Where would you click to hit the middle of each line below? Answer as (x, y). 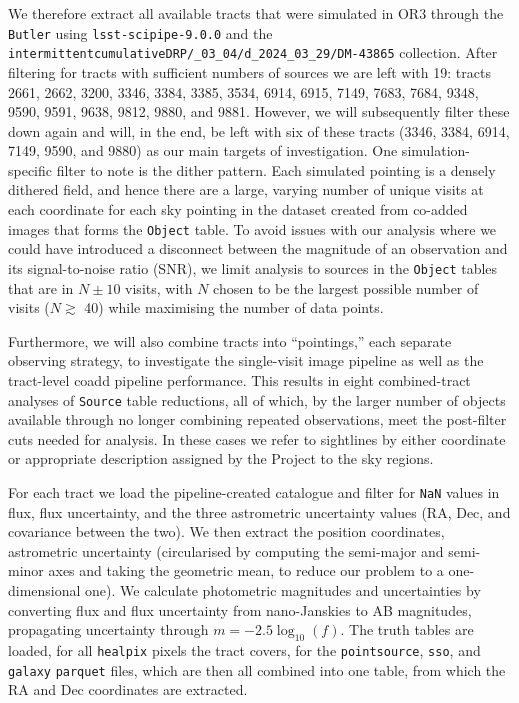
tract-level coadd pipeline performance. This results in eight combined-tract (239, 379)
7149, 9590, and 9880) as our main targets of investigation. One (203, 150)
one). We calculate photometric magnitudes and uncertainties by (283, 590)
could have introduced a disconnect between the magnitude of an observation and (258, 248)
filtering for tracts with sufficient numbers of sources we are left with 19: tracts (249, 71)
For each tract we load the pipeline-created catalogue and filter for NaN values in (254, 491)
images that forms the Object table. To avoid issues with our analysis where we (252, 228)
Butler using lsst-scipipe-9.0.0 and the (140, 32)
